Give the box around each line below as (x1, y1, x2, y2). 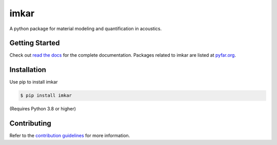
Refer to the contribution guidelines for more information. (9, 133, 130, 139)
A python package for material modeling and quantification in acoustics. (9, 26, 162, 32)
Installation (9, 65, 46, 74)
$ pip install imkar (20, 92, 72, 99)
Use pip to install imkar (9, 79, 58, 85)
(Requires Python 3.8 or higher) (9, 106, 76, 112)
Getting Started (9, 39, 60, 47)
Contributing (9, 119, 51, 128)
